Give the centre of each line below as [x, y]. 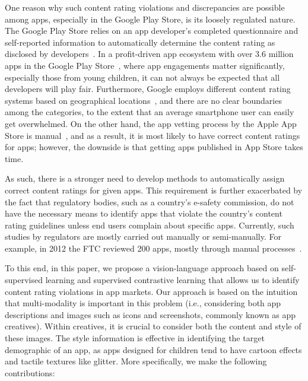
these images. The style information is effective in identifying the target [135, 338]
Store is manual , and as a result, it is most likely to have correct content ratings [153, 135]
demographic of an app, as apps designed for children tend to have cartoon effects [153, 349]
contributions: [30, 372]
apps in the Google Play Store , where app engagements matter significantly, [145, 65]
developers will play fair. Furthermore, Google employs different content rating [148, 89]
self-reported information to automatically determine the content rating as [140, 42]
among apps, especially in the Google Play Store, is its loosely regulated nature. [150, 19]
